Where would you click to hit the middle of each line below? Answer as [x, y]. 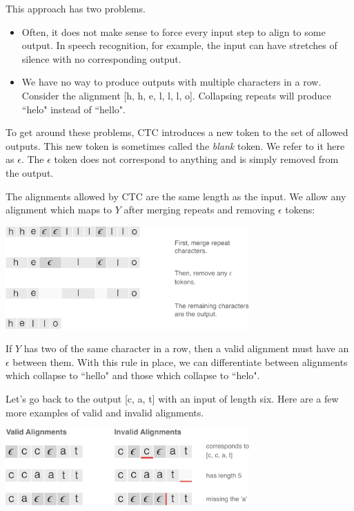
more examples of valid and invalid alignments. [105, 412]
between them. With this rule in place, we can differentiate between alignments [180, 361]
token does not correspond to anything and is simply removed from [196, 159]
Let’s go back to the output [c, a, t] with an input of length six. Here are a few [172, 398]
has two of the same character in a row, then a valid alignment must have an [186, 348]
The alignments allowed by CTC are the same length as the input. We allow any [176, 196]
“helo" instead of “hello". [73, 109]
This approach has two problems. [76, 8]
